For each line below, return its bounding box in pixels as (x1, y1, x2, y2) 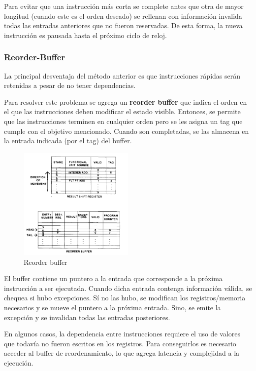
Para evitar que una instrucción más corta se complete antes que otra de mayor (4, 1, 244, 11)
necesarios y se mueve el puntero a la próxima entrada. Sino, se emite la (4, 302, 221, 312)
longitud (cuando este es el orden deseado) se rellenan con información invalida (4, 10, 242, 21)
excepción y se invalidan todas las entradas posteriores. (4, 312, 170, 322)
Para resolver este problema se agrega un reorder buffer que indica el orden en (4, 96, 247, 107)
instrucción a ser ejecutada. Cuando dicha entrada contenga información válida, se (4, 283, 252, 293)
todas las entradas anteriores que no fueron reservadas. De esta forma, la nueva (4, 20, 243, 31)
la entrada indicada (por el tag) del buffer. (4, 135, 132, 146)
